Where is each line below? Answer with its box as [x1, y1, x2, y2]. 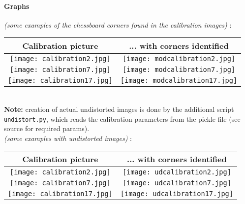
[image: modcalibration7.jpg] [122, 66, 236, 74]
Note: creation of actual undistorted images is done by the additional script [4, 103, 234, 114]
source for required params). [4, 123, 90, 134]
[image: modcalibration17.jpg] [120, 76, 238, 85]
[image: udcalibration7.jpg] [122, 179, 231, 187]
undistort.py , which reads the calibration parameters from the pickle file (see [4, 113, 241, 124]
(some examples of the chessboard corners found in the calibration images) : [4, 19, 232, 30]
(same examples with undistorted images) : [4, 133, 132, 143]
